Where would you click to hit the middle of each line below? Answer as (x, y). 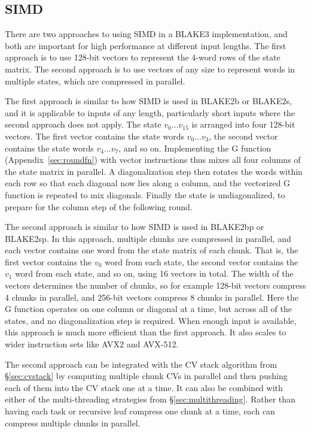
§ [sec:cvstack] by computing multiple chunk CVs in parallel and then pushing (146, 376)
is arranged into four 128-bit (243, 124)
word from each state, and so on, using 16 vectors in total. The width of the (154, 273)
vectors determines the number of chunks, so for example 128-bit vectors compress (155, 285)
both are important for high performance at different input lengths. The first (146, 45)
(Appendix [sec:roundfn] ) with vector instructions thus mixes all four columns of (153, 160)
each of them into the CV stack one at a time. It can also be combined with (144, 387)
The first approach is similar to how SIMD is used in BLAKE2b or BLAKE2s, (148, 101)
